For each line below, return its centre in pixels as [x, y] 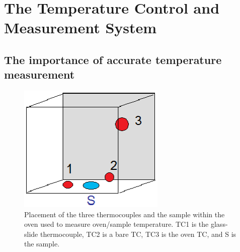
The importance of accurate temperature [113, 59]
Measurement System [81, 27]
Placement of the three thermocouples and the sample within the [125, 214]
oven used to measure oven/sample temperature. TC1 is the [116, 224]
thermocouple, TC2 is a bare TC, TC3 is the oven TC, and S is [138, 234]
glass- [219, 224]
